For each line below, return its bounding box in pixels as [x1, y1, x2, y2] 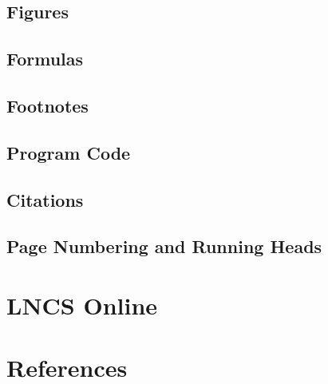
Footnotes [6, 93, 89, 117]
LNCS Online [6, 288, 158, 321]
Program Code [6, 140, 131, 164]
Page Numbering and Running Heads [6, 234, 322, 259]
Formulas [6, 46, 84, 71]
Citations [6, 187, 84, 212]
